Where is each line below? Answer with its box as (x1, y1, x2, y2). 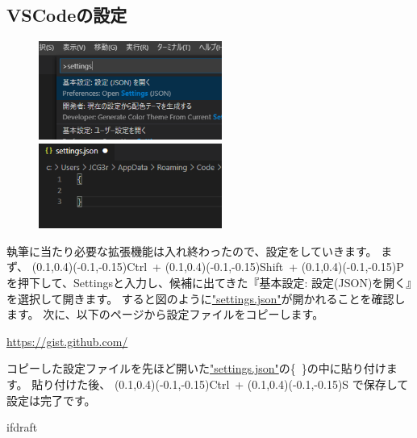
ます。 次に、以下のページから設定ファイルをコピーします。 (6, 306, 324, 323)
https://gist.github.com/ (6, 332, 128, 349)
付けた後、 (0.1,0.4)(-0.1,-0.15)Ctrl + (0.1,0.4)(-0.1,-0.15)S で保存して (54, 375, 409, 392)
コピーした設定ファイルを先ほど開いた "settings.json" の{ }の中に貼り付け (6, 360, 386, 377)
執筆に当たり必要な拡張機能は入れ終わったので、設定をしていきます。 (6, 242, 377, 259)
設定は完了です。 (6, 391, 96, 408)
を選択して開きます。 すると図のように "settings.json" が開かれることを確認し (6, 290, 406, 307)
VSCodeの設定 (6, 2, 127, 27)
